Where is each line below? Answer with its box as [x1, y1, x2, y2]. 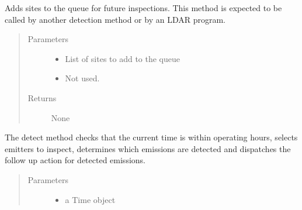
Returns [27, 91, 57, 104]
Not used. [65, 72, 100, 84]
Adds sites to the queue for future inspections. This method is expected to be [5, 2, 282, 13]
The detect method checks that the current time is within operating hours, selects [5, 131, 298, 143]
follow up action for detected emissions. [5, 154, 145, 166]
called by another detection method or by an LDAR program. [5, 13, 225, 25]
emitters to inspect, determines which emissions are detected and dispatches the [5, 142, 291, 154]
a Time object [65, 193, 116, 205]
